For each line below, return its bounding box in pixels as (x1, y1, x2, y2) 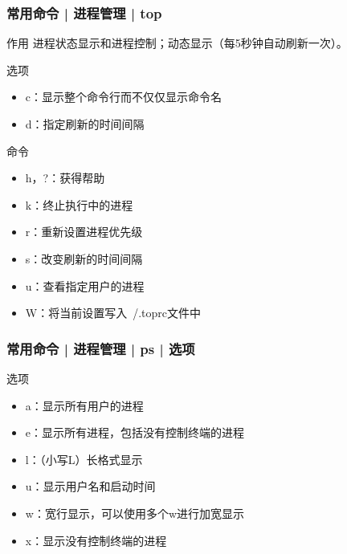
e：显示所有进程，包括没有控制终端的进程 (25, 424, 245, 441)
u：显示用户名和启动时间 (25, 478, 156, 495)
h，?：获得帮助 (25, 169, 105, 186)
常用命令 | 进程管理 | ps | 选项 (6, 338, 195, 358)
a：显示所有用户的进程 (25, 397, 144, 413)
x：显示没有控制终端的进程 (25, 532, 167, 548)
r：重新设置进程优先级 (25, 223, 143, 240)
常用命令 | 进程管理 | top (6, 2, 162, 22)
